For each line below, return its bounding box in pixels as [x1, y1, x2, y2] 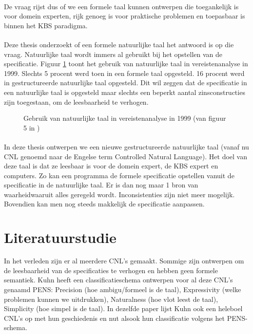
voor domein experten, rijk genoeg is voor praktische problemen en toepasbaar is [4, 11, 245, 21]
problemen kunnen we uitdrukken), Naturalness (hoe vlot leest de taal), [4, 294, 218, 304]
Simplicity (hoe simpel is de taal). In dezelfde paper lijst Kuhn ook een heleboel [4, 303, 243, 314]
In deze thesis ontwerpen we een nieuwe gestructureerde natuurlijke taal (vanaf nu [4, 141, 249, 151]
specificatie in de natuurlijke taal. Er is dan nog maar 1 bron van [4, 180, 198, 190]
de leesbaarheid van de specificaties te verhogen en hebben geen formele [4, 265, 218, 275]
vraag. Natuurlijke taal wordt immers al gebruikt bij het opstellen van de [4, 49, 222, 59]
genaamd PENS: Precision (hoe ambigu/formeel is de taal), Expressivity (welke [4, 284, 241, 294]
